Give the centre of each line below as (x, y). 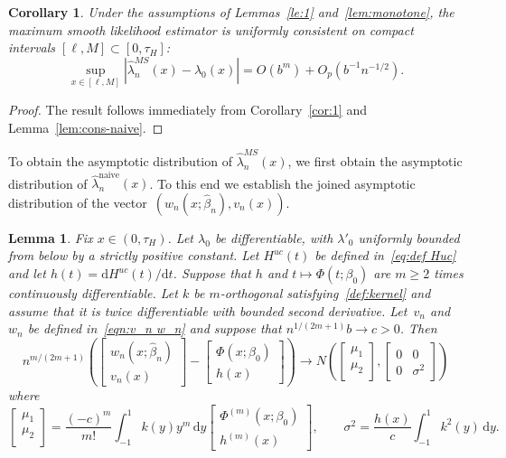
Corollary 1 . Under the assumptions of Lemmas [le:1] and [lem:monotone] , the (231, 12)
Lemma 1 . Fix (51, 237)
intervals (32, 47)
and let (27, 273)
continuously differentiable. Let (93, 293)
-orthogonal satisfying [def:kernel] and (325, 293)
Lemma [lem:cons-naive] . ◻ (86, 127)
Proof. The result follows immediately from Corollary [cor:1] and (187, 109)
